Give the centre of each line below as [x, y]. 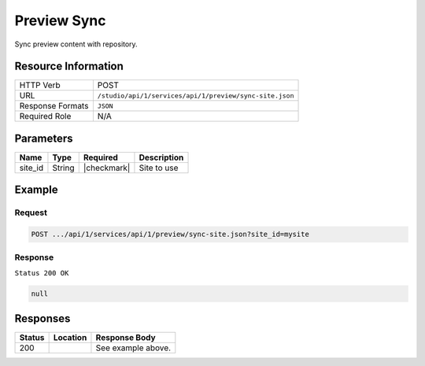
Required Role [45, 116]
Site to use [159, 168]
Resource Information [69, 67]
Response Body [126, 338]
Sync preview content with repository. [76, 44]
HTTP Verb [40, 85]
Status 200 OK [42, 273]
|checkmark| [107, 168]
